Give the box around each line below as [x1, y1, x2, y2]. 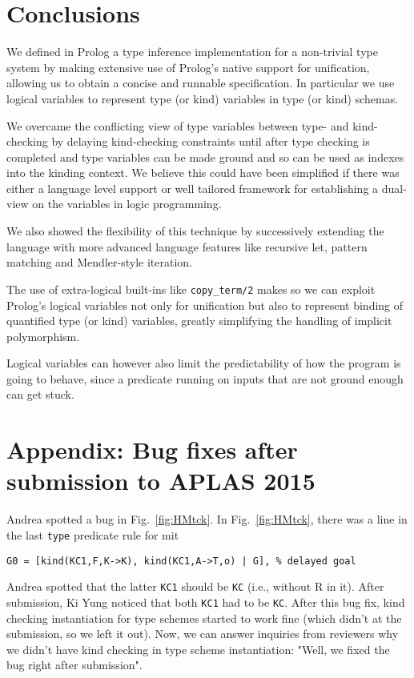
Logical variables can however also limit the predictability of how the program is [6, 355, 401, 371]
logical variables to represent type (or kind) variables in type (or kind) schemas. [6, 90, 399, 106]
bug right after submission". [6, 656, 143, 673]
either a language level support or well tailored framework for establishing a [6, 179, 379, 196]
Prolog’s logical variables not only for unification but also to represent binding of [6, 296, 404, 313]
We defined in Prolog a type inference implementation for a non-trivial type [6, 43, 378, 60]
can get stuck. [6, 386, 74, 403]
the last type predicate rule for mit [6, 526, 179, 543]
